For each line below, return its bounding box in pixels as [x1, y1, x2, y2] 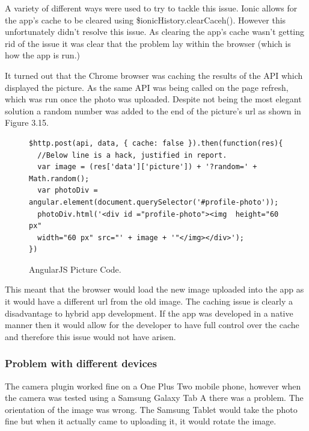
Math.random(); [29, 174, 90, 183]
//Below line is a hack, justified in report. [37, 150, 227, 160]
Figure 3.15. [5, 116, 49, 129]
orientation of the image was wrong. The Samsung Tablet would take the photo [5, 403, 298, 415]
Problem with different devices [5, 356, 157, 371]
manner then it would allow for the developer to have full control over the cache [5, 318, 299, 331]
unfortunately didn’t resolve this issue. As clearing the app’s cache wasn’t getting [5, 25, 305, 38]
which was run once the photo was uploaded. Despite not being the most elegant [5, 93, 302, 105]
